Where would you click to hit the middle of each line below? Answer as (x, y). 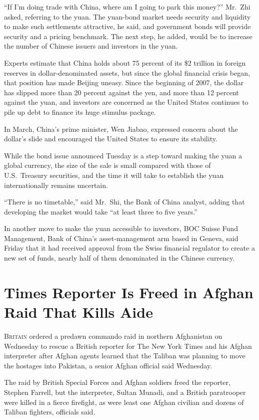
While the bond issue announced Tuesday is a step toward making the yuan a (123, 155)
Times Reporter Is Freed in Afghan (129, 292)
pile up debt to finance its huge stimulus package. (80, 112)
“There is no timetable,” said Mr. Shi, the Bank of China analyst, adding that (124, 202)
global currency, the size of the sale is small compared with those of (107, 165)
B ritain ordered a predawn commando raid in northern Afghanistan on (113, 336)
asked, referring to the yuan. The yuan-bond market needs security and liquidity (127, 16)
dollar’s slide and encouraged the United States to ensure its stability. (111, 139)
